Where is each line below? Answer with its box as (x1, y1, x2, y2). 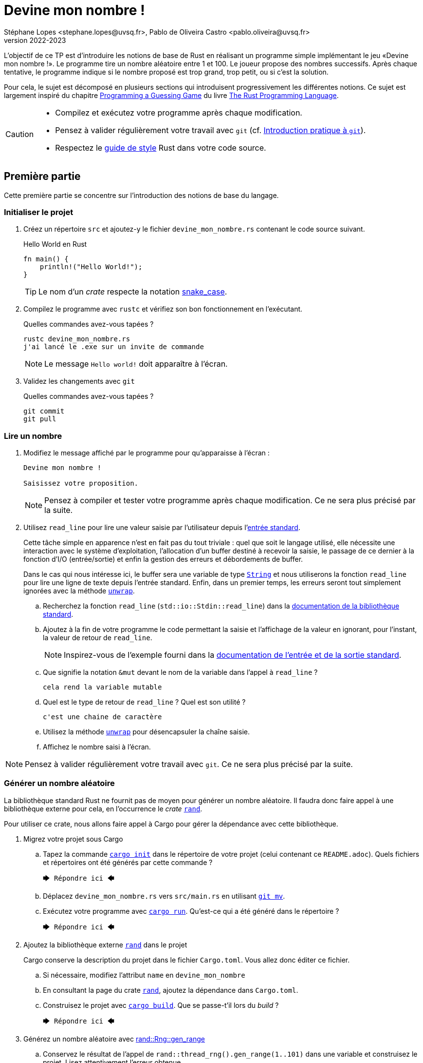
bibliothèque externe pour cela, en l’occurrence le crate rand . (4, 804, 202, 813)
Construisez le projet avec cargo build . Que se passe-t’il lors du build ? (43, 1001, 279, 1009)
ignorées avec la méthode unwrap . (23, 587, 135, 595)
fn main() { (23, 255, 69, 263)
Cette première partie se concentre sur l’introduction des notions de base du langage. (4, 191, 279, 199)
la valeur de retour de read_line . (43, 633, 152, 642)
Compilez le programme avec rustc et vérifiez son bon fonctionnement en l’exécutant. (23, 305, 303, 314)
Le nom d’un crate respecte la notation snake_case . (38, 287, 227, 297)
